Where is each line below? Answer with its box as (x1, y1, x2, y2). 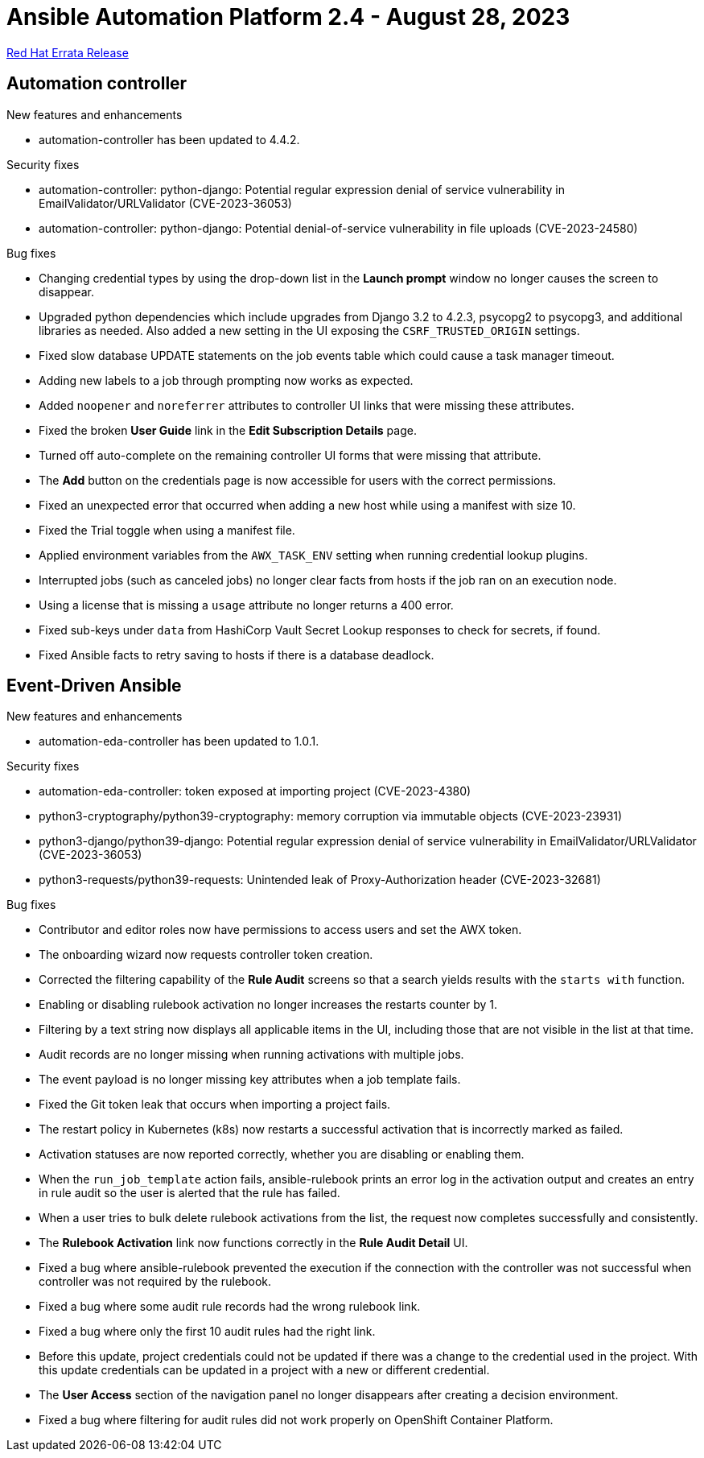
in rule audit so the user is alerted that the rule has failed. (39, 1186, 340, 1200)
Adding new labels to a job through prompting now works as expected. (39, 373, 414, 387)
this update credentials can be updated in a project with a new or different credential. (39, 1363, 490, 1377)
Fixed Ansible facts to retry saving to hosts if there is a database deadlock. (39, 647, 434, 662)
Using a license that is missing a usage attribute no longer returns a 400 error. (39, 597, 454, 612)
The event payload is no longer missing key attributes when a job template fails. (39, 1072, 461, 1087)
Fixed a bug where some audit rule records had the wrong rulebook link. (39, 1299, 421, 1314)
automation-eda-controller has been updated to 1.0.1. (39, 734, 319, 749)
